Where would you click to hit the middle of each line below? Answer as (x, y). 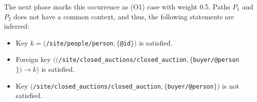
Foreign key (33, 59)
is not (230, 85)
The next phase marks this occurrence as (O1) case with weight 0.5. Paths (117, 6)
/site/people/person (80, 43)
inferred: (17, 26)
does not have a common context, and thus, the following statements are (124, 16)
